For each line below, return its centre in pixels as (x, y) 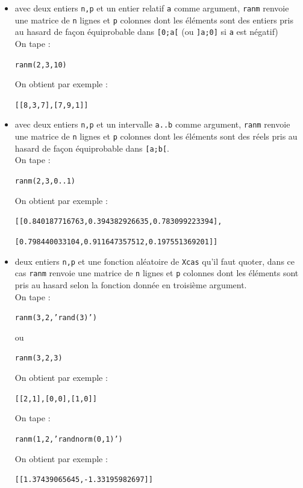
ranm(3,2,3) (39, 358)
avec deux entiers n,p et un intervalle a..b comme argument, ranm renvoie (152, 124)
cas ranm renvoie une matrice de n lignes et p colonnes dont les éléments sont (157, 273)
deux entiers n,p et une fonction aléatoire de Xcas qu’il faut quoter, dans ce (155, 261)
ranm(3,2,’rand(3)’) (56, 318)
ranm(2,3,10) (41, 65)
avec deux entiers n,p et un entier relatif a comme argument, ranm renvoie (152, 8)
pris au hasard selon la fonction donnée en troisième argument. (131, 284)
